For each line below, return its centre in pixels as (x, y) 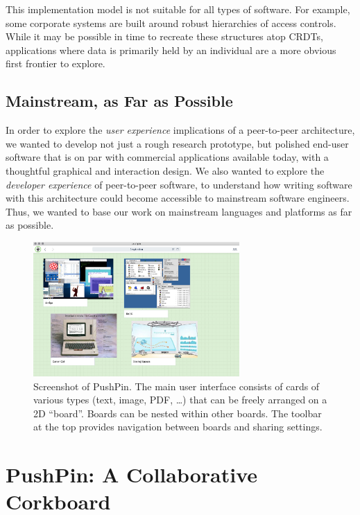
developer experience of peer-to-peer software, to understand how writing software (179, 184)
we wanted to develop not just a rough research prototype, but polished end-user (177, 143)
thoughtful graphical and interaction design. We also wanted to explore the (165, 170)
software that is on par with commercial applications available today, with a (167, 157)
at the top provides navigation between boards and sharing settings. (178, 427)
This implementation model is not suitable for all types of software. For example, (178, 9)
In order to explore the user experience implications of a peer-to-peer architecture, (180, 130)
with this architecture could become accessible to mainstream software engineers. (178, 198)
